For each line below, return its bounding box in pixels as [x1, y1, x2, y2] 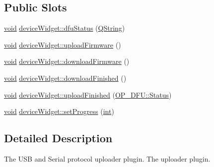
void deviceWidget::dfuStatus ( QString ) [4, 23, 125, 33]
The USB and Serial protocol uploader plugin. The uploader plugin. [4, 153, 211, 164]
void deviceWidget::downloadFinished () [4, 72, 127, 83]
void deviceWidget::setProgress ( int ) [4, 106, 114, 116]
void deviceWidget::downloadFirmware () [4, 56, 130, 66]
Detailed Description [4, 130, 113, 146]
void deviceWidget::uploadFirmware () [4, 39, 121, 50]
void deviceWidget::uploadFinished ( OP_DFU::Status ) [4, 89, 172, 100]
